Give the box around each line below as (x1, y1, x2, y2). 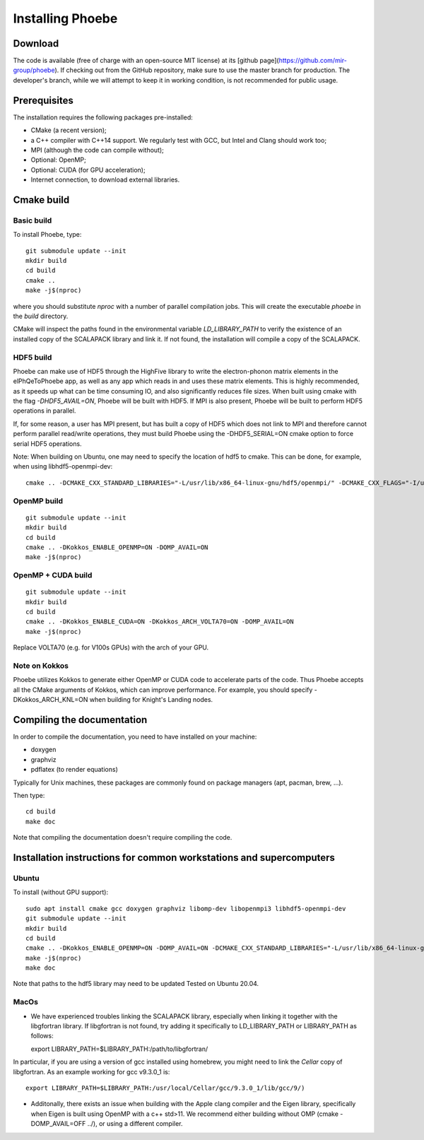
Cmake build (13, 194, 70, 206)
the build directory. (13, 312, 69, 320)
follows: (30, 1032, 54, 1040)
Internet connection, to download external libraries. (30, 175, 180, 184)
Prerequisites (13, 94, 73, 106)
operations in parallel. (13, 406, 76, 415)
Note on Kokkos (13, 661, 69, 671)
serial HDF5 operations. (13, 439, 82, 448)
